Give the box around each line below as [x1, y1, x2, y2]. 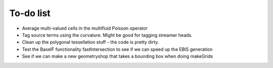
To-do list [9, 8, 51, 19]
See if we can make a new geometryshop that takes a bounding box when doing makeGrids [22, 53, 213, 59]
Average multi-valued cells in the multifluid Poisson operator [22, 25, 148, 31]
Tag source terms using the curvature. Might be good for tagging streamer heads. [22, 32, 193, 38]
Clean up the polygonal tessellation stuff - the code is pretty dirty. [22, 39, 159, 45]
